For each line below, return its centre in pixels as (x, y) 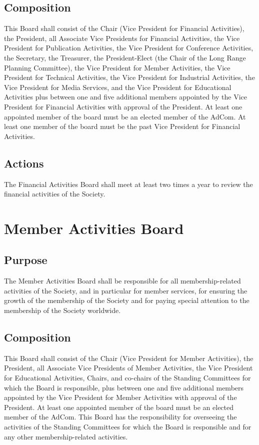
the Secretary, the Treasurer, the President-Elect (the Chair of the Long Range (125, 57)
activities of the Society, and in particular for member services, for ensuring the (126, 290)
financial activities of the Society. (55, 194)
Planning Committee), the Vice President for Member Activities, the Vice (117, 67)
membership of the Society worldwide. (62, 310)
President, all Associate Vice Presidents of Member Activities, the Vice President (128, 368)
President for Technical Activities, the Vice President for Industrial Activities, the (129, 77)
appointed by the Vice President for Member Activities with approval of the (120, 397)
